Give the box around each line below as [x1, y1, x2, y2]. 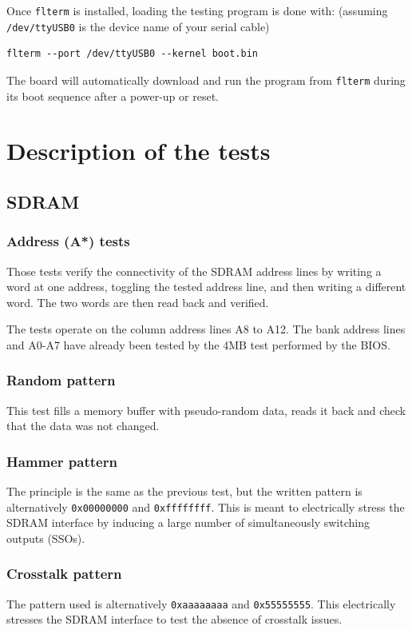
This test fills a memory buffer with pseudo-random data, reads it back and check [6, 401, 406, 418]
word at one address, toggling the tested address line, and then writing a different [6, 278, 406, 295]
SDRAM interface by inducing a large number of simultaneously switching [6, 514, 370, 531]
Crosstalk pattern [6, 564, 122, 584]
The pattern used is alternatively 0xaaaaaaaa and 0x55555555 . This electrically [6, 595, 396, 612]
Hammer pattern [6, 451, 117, 471]
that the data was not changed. [6, 417, 160, 434]
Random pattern [6, 370, 116, 390]
